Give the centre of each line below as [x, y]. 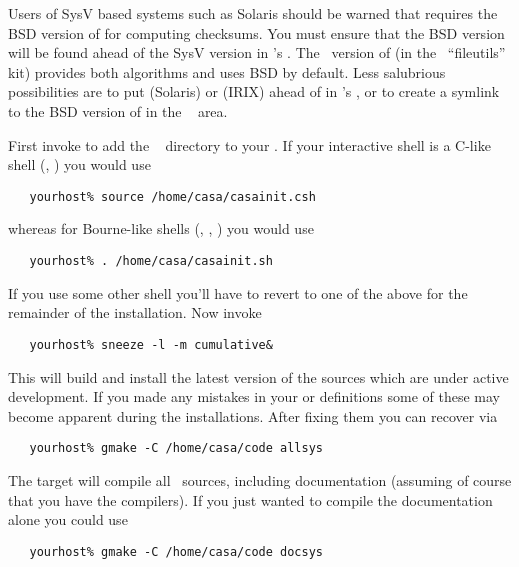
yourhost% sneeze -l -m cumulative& [151, 344]
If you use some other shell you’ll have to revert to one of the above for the [238, 292]
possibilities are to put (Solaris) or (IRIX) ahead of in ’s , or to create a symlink [254, 91]
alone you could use [68, 519]
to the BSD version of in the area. [118, 110]
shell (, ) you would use [79, 164]
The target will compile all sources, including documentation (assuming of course [260, 479]
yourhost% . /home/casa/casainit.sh [151, 261]
